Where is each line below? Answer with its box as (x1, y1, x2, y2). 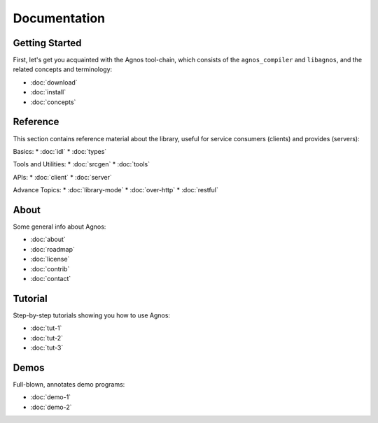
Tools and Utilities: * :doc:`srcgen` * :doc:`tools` (13, 160, 150, 169)
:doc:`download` (30, 78, 78, 87)
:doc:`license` (30, 255, 70, 264)
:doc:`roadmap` (30, 245, 75, 253)
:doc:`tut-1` (30, 324, 62, 332)
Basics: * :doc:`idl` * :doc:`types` (13, 147, 107, 155)
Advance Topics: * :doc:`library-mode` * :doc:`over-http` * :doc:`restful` (13, 186, 218, 194)
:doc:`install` (30, 88, 66, 96)
